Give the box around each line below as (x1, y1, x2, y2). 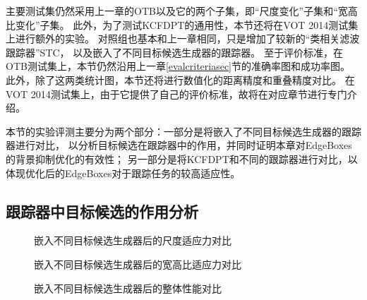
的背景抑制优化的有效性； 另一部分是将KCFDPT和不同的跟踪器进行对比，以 (6, 151, 358, 166)
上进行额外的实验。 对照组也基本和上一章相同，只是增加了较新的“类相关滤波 (6, 31, 360, 46)
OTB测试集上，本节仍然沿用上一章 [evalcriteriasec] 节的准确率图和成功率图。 (6, 59, 351, 73)
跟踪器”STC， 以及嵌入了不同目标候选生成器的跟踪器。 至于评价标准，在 (6, 44, 343, 59)
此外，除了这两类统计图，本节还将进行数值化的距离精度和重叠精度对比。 (6, 72, 342, 87)
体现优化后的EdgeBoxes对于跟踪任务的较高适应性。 (6, 165, 241, 180)
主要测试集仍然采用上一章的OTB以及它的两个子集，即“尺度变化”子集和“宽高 (6, 4, 358, 18)
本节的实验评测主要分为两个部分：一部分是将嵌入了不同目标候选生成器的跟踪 (6, 124, 361, 138)
